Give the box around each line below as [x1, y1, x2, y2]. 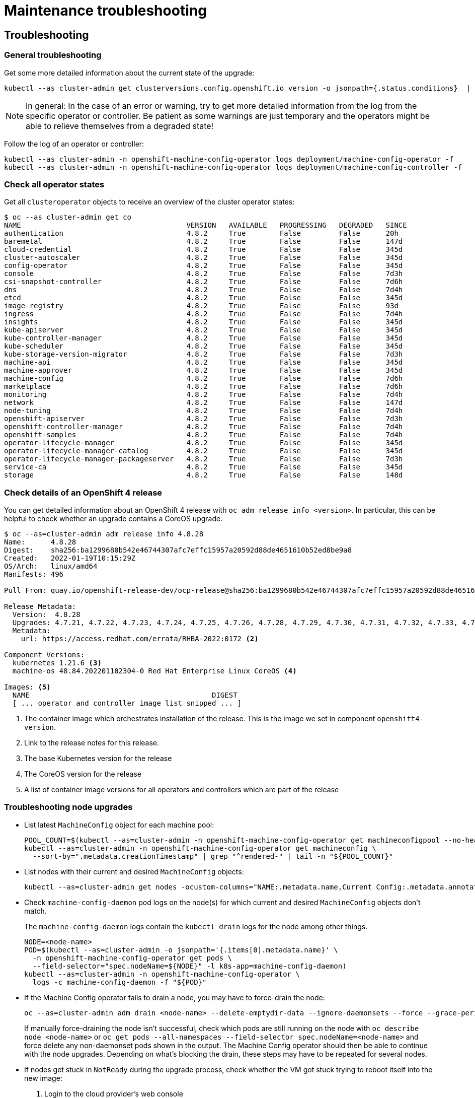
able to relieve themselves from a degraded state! [26, 120, 214, 131]
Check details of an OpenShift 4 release [4, 487, 163, 498]
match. [24, 906, 47, 915]
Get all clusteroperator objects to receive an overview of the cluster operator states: [4, 197, 295, 207]
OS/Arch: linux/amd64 [4, 562, 98, 571]
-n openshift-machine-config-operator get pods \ [32, 953, 232, 962]
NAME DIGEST [12, 691, 238, 700]
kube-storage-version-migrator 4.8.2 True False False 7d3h [4, 350, 403, 359]
